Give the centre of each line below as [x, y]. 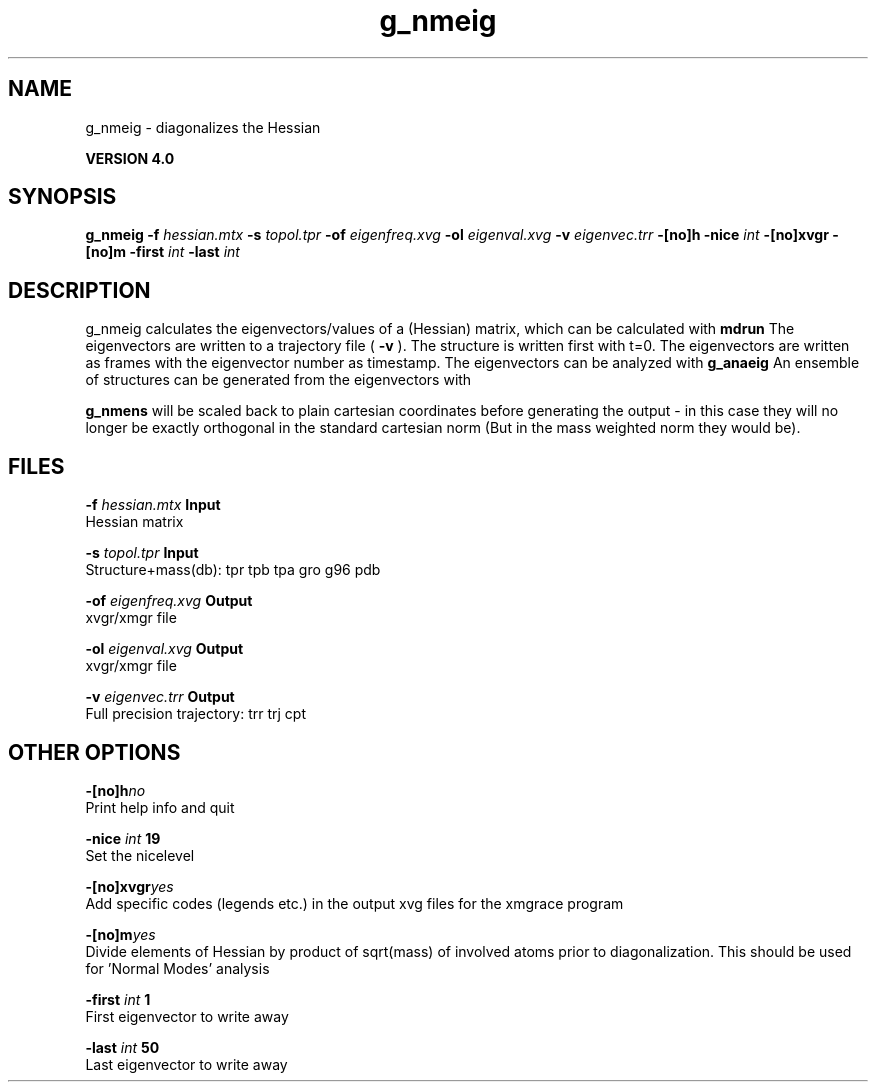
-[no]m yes [120, 934]
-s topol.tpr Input [142, 553]
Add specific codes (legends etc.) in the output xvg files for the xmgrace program [354, 903]
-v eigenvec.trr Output [160, 697]
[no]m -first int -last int [162, 252]
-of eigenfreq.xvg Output [169, 601]
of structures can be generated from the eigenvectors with [278, 380]
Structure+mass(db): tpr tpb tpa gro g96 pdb [233, 570]
